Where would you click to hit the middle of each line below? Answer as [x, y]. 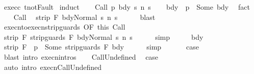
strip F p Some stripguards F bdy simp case [101, 47]
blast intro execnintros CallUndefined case [81, 56]
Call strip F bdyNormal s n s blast [84, 17]
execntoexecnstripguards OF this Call [65, 27]
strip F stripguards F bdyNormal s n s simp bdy [104, 36]
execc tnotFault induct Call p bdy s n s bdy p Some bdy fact [127, 7]
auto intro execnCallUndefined [53, 67]
